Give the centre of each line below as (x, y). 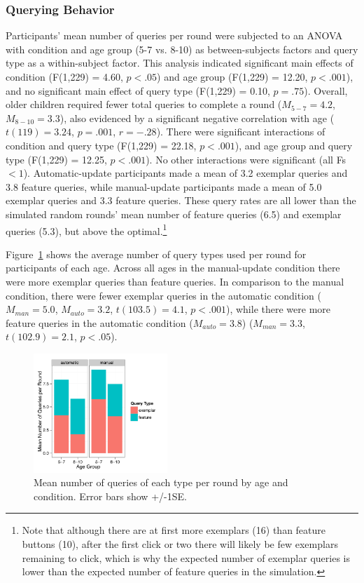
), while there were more (278, 309)
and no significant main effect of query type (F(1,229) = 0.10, (138, 90)
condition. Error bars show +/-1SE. (110, 496)
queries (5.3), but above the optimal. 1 (86, 229)
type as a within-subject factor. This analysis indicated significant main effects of (180, 63)
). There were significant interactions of (241, 132)
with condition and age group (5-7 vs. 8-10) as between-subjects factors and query (182, 49)
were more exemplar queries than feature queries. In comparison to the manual (175, 281)
